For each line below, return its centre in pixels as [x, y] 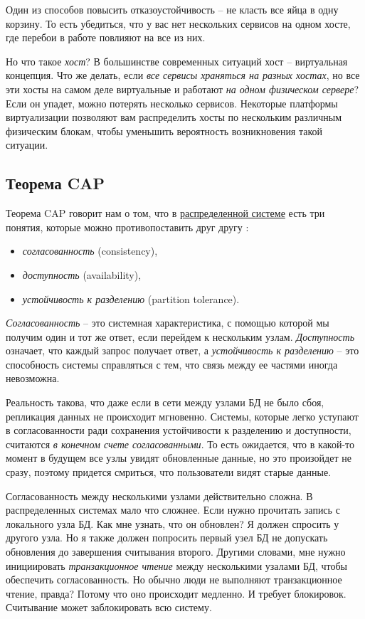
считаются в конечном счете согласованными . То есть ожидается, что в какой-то [180, 444]
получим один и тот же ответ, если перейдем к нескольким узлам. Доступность [180, 336]
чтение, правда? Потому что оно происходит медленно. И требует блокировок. [176, 593]
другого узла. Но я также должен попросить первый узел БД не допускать [167, 538]
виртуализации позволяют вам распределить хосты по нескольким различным [174, 117]
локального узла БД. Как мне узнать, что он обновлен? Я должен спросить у [173, 523]
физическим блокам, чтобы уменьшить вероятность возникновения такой [164, 131]
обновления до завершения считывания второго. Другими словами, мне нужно [176, 552]
